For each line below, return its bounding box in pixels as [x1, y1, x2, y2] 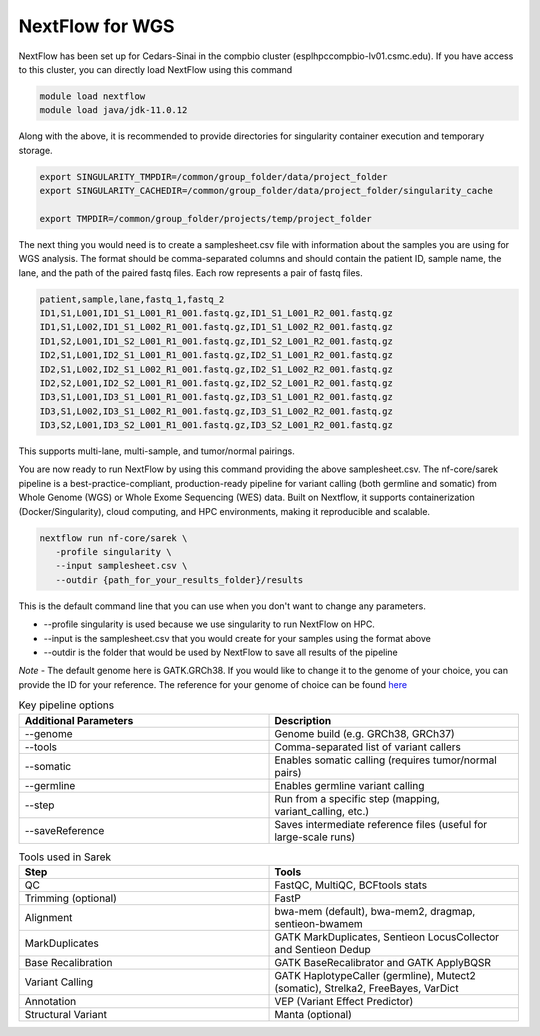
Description [274, 713, 332, 727]
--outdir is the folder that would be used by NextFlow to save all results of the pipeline [43, 646, 399, 658]
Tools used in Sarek [18, 850, 112, 864]
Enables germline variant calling [274, 778, 425, 792]
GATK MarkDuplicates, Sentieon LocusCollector [274, 930, 500, 944]
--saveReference [24, 823, 105, 837]
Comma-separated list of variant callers [274, 740, 462, 754]
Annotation [24, 994, 77, 1008]
